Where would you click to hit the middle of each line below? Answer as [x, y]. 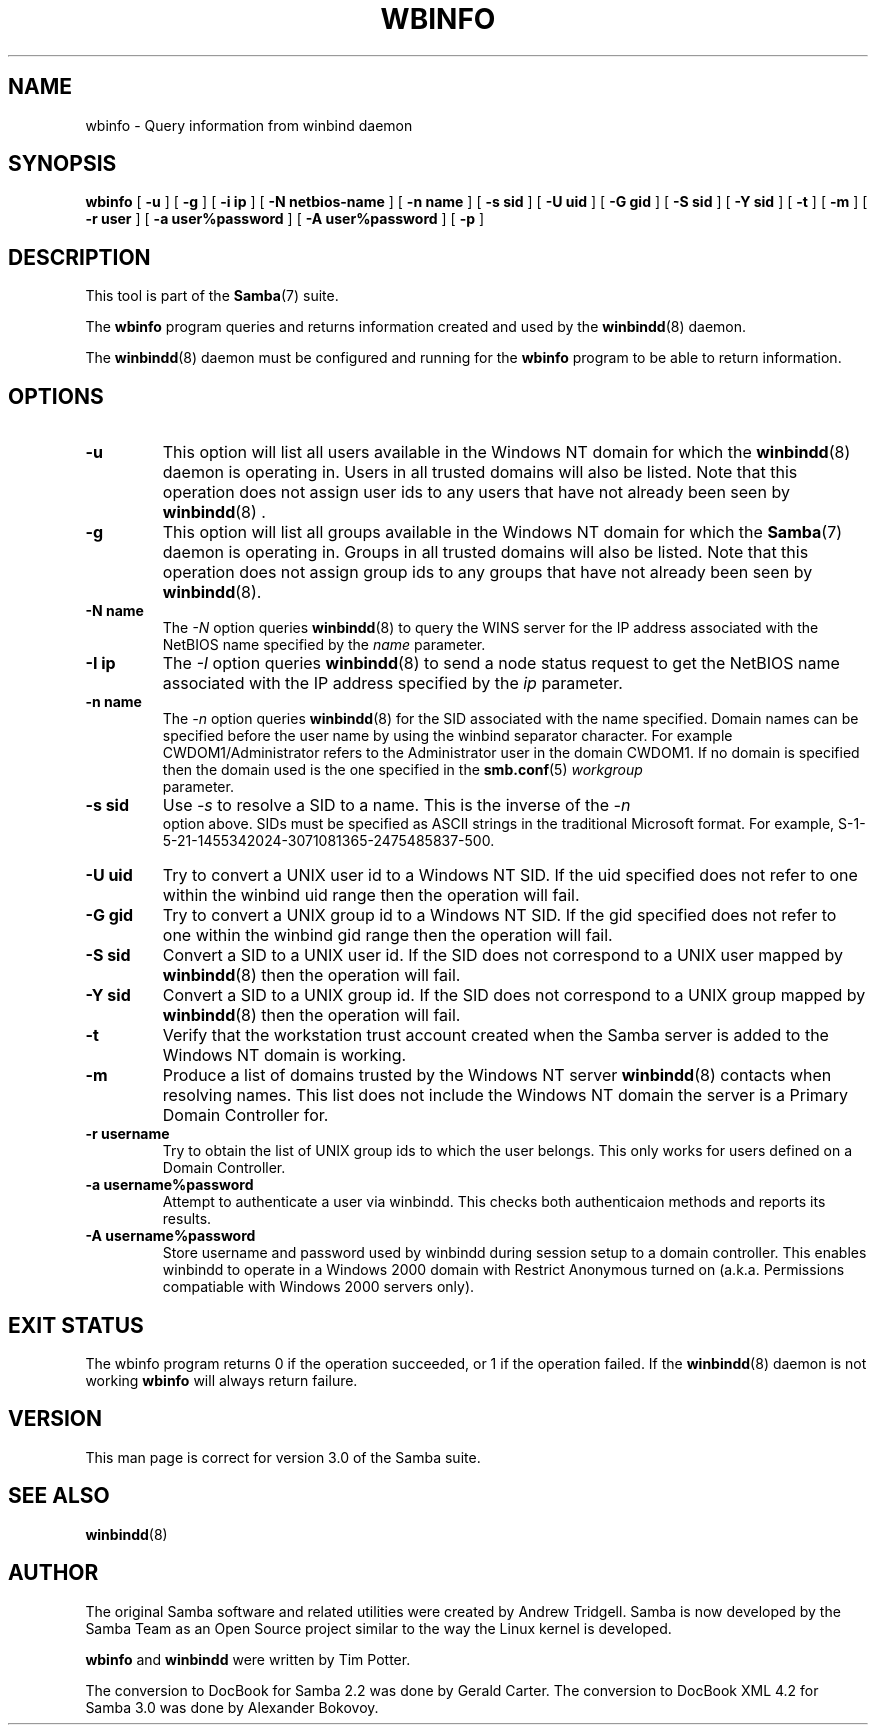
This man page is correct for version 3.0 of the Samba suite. [283, 1457]
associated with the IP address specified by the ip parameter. [392, 683]
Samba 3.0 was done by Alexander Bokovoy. [232, 1707]
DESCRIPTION [79, 257]
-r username [127, 1134]
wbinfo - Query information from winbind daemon [249, 125]
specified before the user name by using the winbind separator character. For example [447, 736]
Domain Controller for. [245, 1115]
